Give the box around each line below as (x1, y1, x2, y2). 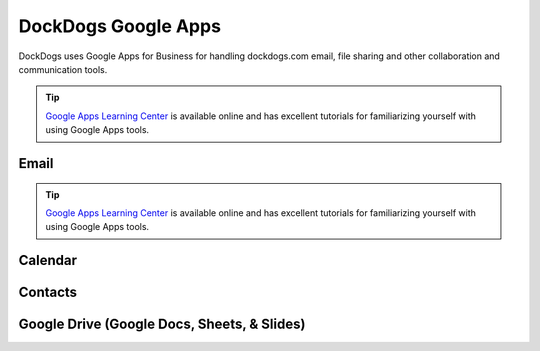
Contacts (18, 284, 78, 301)
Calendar (18, 252, 77, 269)
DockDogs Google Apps (18, 15, 222, 37)
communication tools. (18, 63, 108, 75)
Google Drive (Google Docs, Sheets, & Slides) (18, 316, 306, 333)
